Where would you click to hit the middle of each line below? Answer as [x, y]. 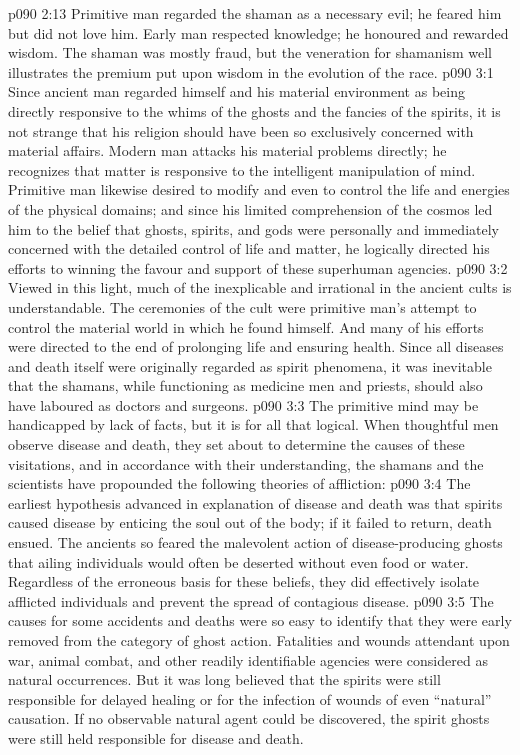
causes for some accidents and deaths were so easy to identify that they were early [260, 620]
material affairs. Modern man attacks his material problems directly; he [227, 150]
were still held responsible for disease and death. [156, 737]
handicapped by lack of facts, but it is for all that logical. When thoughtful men [253, 424]
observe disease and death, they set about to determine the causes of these [236, 444]
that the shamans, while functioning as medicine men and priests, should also [245, 385]
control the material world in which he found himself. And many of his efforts [246, 326]
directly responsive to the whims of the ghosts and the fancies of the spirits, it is [254, 110]
